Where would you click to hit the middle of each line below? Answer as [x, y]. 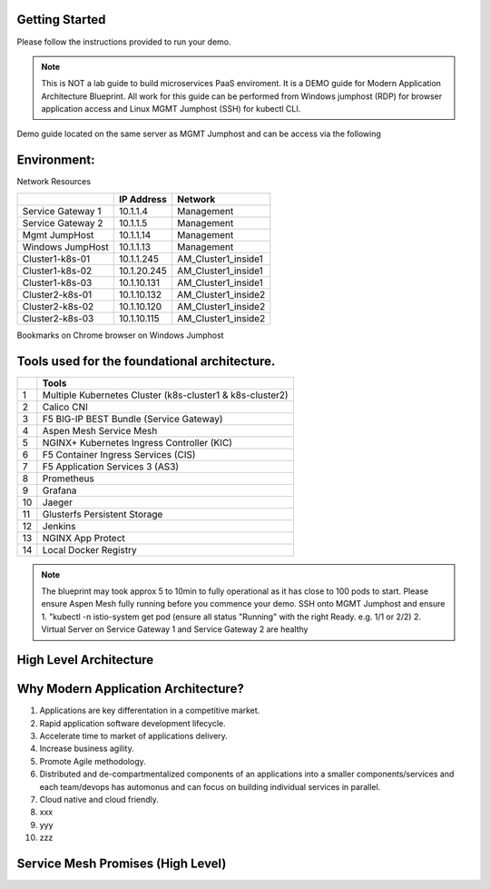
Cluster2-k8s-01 [57, 294]
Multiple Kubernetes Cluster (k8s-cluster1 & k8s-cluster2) [166, 395]
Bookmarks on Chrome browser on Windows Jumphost [120, 335]
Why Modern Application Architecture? [130, 689]
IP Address [143, 199]
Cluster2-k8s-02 [58, 306]
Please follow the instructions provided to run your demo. [124, 42]
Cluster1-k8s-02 [57, 271]
